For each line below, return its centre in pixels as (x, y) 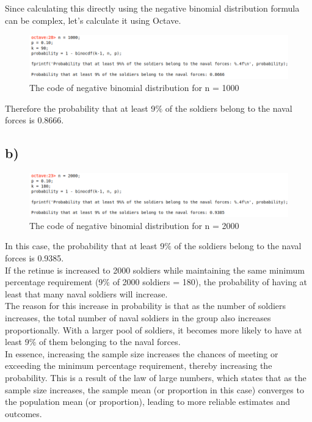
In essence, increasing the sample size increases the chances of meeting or (142, 353)
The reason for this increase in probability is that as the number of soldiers (146, 306)
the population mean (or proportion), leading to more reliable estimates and (148, 402)
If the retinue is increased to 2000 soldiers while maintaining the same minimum (155, 270)
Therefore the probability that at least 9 (80, 108)
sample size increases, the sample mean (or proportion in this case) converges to (154, 389)
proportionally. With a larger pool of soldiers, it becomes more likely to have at (154, 329)
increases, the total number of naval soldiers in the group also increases (138, 318)
